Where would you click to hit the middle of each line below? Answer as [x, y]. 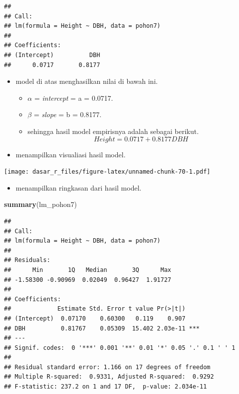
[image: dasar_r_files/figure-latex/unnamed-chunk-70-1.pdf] [107, 172]
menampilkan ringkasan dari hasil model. [79, 187]
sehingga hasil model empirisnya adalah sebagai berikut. [113, 131]
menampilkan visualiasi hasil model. [71, 154]
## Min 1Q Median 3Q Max [88, 270]
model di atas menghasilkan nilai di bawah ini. [87, 81]
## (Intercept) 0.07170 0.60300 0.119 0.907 [95, 318]
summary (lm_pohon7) [40, 204]
